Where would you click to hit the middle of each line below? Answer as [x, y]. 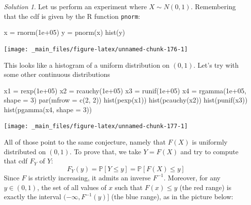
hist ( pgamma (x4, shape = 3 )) [48, 109]
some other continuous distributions [57, 74]
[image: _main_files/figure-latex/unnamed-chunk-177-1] [96, 126]
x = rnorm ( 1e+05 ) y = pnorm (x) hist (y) [64, 32]
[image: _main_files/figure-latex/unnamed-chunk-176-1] [96, 49]
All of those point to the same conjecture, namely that [85, 142]
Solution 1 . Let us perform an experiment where [75, 6]
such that [129, 187]
